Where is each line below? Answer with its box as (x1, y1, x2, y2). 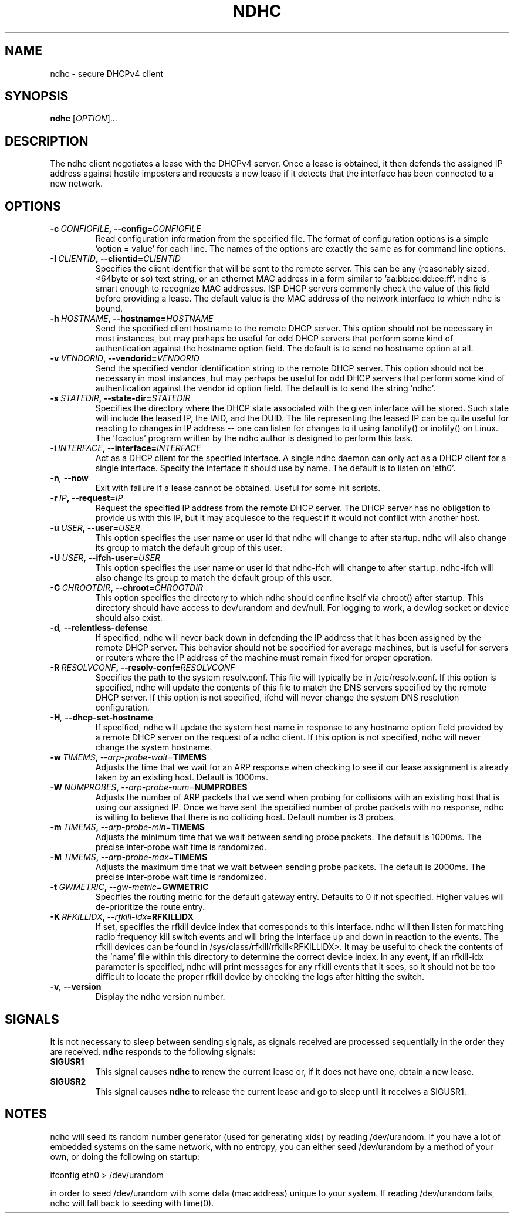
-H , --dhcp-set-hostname (50, 712, 153, 723)
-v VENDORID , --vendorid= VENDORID (50, 353, 199, 364)
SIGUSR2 (50, 1076, 86, 1087)
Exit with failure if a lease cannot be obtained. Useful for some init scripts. (95, 483, 381, 493)
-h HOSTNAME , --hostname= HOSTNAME (50, 313, 214, 324)
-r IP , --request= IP (50, 493, 123, 503)
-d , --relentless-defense (50, 622, 148, 633)
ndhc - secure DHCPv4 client (50, 68, 164, 79)
